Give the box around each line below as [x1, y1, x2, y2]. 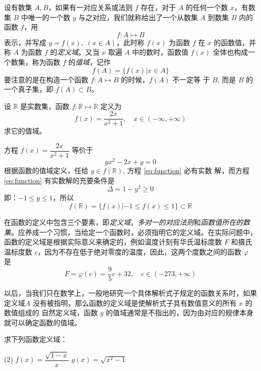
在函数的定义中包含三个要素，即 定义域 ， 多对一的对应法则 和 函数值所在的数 [4, 217, 250, 227]
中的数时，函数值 [132, 47, 189, 57]
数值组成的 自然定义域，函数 [4, 307, 98, 318]
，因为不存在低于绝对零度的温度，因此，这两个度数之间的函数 [37, 246, 241, 257]
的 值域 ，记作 [68, 56, 111, 67]
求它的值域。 [4, 126, 46, 136]
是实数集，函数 [20, 100, 70, 111]
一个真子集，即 [4, 84, 53, 94]
